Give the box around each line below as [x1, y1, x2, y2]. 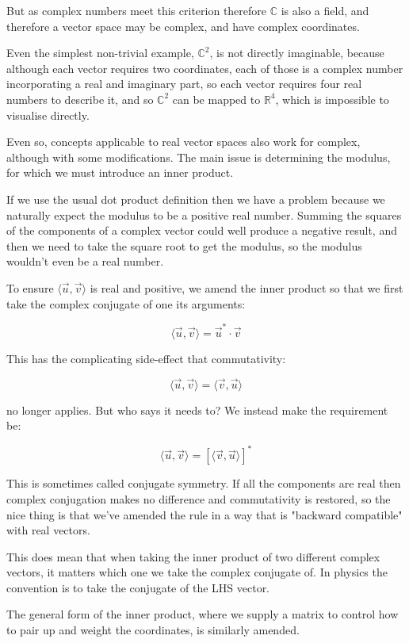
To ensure [6, 279, 54, 296]
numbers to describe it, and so [6, 90, 154, 107]
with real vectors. [6, 522, 90, 538]
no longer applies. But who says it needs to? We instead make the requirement [6, 401, 388, 418]
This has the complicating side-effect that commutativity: [6, 350, 286, 366]
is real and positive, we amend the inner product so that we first [90, 279, 403, 296]
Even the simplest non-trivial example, [6, 44, 194, 61]
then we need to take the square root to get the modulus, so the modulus [6, 237, 362, 254]
